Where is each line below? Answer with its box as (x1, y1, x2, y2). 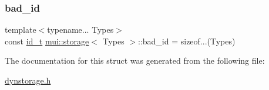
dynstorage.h (5, 74, 51, 86)
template (5, 23, 36, 36)
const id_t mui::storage (5, 34, 89, 47)
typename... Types (47, 23, 114, 36)
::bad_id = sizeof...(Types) (137, 34, 236, 47)
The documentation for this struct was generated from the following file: (5, 54, 265, 67)
